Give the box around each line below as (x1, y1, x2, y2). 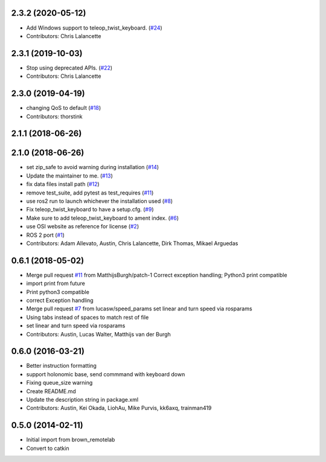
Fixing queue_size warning (26, 379, 93, 387)
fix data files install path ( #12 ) (26, 181, 100, 188)
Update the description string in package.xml (26, 396, 139, 403)
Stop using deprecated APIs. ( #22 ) (26, 64, 113, 71)
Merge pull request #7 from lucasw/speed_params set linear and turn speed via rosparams (26, 305, 253, 312)
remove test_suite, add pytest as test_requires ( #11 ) (26, 189, 154, 196)
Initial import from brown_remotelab (26, 436, 115, 443)
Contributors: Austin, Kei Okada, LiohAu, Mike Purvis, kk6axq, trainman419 (26, 405, 212, 412)
